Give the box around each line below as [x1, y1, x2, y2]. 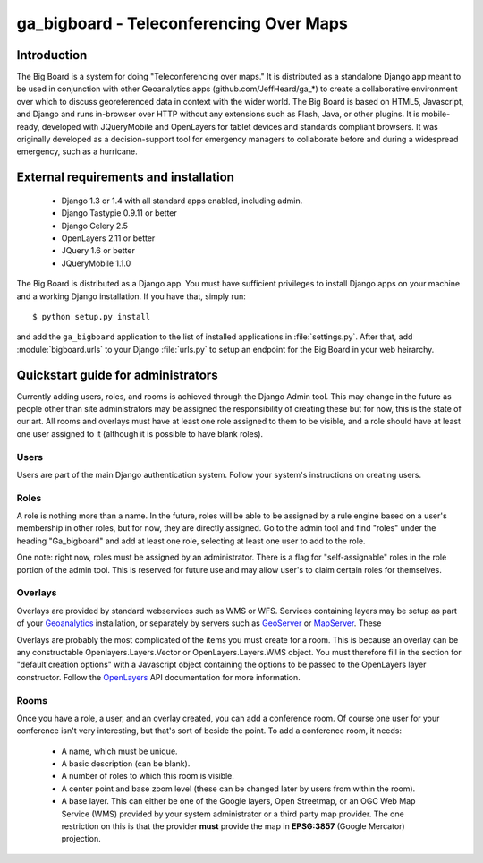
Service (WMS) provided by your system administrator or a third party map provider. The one [61, 808, 404, 819]
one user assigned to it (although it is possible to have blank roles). [16, 428, 264, 439]
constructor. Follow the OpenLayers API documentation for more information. [16, 671, 301, 682]
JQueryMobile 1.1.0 [61, 258, 131, 269]
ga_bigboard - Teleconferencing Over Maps [16, 13, 348, 33]
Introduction [16, 47, 88, 63]
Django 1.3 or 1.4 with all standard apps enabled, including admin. [61, 195, 303, 206]
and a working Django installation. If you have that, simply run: [16, 291, 246, 302]
